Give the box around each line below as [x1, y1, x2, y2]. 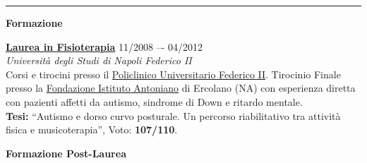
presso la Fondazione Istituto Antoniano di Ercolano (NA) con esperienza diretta [6, 80, 356, 95]
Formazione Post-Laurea [6, 145, 126, 160]
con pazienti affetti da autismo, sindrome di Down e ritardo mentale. [6, 94, 303, 109]
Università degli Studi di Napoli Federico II [6, 53, 192, 68]
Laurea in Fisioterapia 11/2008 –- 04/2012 [6, 39, 203, 54]
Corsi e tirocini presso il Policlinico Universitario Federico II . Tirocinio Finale [6, 66, 341, 81]
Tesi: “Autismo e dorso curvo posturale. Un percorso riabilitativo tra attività [6, 108, 341, 123]
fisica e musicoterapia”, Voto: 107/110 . [6, 122, 178, 137]
